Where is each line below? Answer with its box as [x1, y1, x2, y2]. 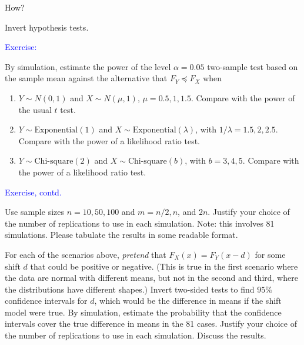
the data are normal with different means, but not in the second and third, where [5, 271, 298, 284]
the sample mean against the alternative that [5, 72, 168, 84]
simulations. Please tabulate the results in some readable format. [5, 228, 238, 241]
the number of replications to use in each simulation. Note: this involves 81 [5, 217, 275, 229]
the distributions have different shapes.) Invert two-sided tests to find [5, 283, 255, 295]
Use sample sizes [5, 205, 64, 218]
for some [255, 248, 286, 260]
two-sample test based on [207, 60, 298, 72]
